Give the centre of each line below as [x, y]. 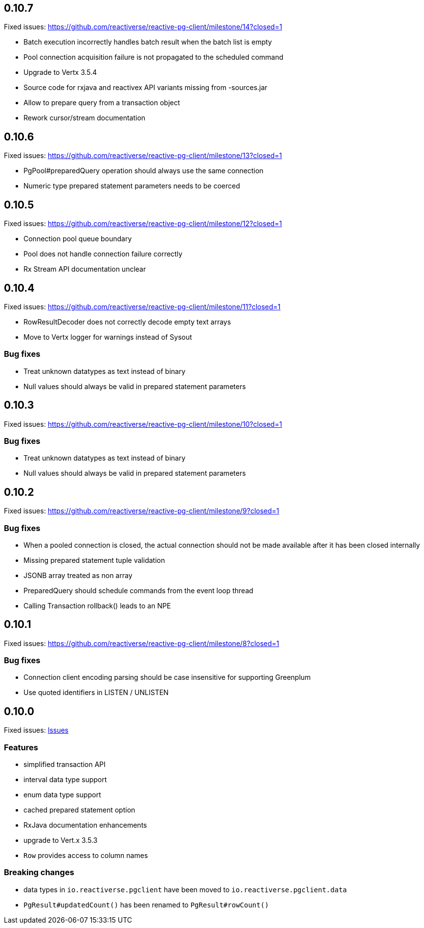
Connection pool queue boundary [78, 239]
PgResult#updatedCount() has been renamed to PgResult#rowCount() [146, 905]
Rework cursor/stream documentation [85, 118]
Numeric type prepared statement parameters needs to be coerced [132, 186]
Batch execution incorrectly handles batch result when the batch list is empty [148, 42]
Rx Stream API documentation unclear [85, 269]
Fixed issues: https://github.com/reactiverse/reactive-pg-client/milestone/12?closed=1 [143, 224]
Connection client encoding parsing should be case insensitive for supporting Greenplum [167, 677]
